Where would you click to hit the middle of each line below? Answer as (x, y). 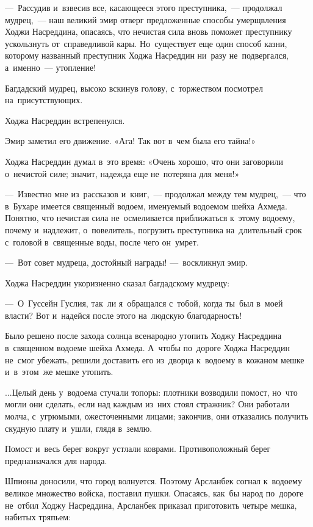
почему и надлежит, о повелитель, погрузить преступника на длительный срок (153, 229)
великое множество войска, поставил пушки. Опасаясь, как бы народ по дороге (154, 493)
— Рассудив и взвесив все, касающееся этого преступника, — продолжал (144, 7)
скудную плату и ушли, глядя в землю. (79, 428)
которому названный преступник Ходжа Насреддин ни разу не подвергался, (147, 55)
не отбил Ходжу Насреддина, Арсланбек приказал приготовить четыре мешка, (151, 505)
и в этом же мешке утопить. (59, 372)
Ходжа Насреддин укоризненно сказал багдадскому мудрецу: (117, 282)
